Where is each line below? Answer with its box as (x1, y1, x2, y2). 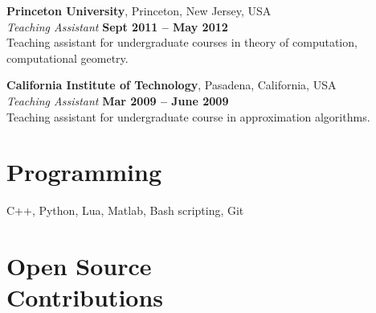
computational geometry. (6, 49, 129, 66)
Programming (6, 155, 161, 188)
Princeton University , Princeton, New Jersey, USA (6, 2, 272, 19)
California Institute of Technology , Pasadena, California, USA (6, 76, 337, 93)
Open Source (6, 249, 152, 282)
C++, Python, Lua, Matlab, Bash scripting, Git (6, 202, 244, 219)
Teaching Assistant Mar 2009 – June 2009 (6, 92, 229, 109)
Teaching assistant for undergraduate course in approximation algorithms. (6, 108, 370, 125)
